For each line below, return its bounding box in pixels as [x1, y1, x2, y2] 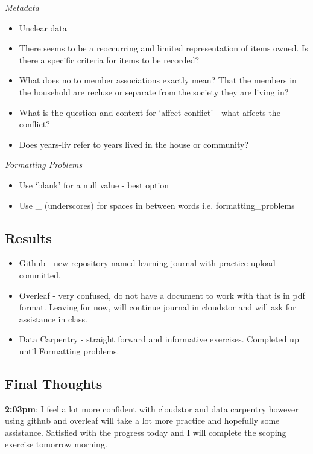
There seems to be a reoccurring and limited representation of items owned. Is [19, 42, 308, 54]
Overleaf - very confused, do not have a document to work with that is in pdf [19, 289, 305, 301]
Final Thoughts [5, 374, 103, 392]
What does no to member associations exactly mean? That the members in [19, 74, 297, 86]
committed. [19, 268, 62, 281]
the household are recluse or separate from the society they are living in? [19, 85, 289, 98]
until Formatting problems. [19, 344, 119, 357]
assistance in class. [19, 312, 87, 325]
